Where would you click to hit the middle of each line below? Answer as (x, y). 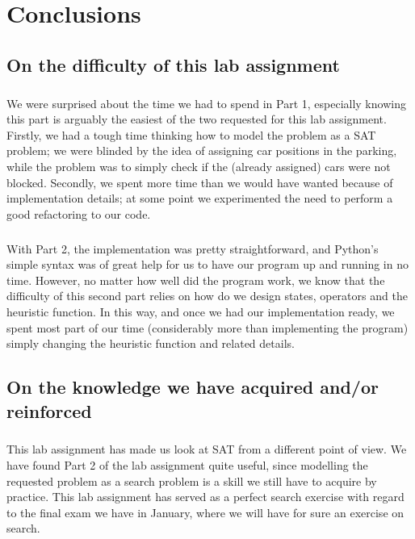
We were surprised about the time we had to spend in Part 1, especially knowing (206, 103)
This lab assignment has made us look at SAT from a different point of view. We (207, 449)
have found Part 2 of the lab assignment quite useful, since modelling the (187, 464)
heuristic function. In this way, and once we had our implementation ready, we (201, 312)
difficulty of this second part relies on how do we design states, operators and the (207, 296)
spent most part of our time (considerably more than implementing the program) (207, 327)
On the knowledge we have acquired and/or (193, 387)
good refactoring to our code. (79, 213)
